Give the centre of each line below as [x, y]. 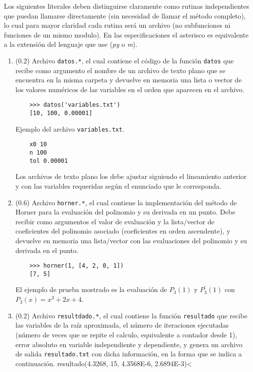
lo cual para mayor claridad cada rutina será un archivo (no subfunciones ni [117, 25]
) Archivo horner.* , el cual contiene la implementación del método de [132, 202]
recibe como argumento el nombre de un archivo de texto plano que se [120, 70]
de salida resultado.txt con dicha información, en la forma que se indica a [129, 354]
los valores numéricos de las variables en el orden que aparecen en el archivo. [130, 89]
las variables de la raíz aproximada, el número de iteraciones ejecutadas [122, 325]
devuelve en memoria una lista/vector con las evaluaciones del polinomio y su [131, 240]
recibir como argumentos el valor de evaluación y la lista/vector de [115, 221]
